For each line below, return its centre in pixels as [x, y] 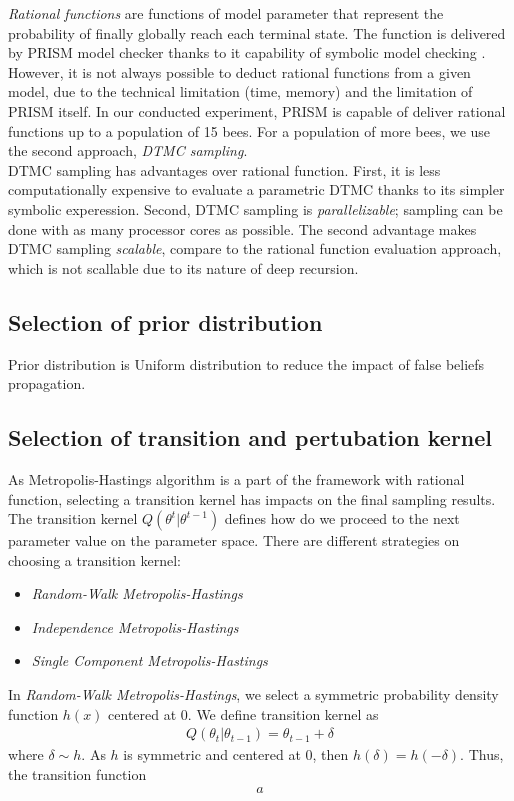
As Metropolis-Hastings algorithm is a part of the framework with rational [236, 478]
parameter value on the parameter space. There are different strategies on [234, 540]
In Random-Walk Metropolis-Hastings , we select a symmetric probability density [253, 694]
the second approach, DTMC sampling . [128, 150]
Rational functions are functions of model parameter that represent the [226, 13]
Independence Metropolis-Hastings [135, 626]
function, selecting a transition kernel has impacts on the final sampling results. [252, 498]
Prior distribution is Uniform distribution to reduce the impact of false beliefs [246, 363]
